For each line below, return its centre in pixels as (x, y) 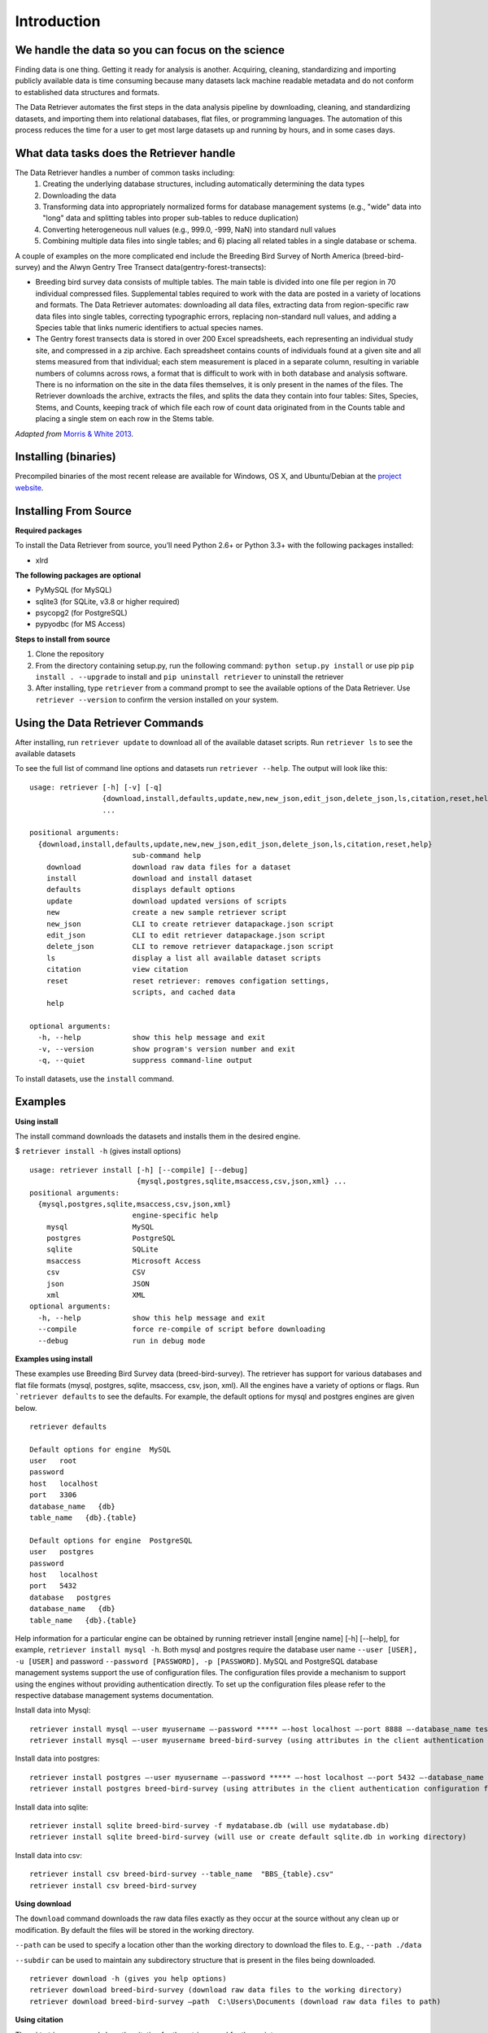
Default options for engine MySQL (100, 1449)
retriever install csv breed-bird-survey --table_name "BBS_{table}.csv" (182, 1874)
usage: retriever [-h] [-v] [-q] (96, 787)
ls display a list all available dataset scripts (183, 958)
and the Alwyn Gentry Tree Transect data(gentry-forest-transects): (154, 268)
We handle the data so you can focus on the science (150, 50)
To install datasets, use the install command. (95, 1078)
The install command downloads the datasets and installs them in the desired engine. (158, 1136)
